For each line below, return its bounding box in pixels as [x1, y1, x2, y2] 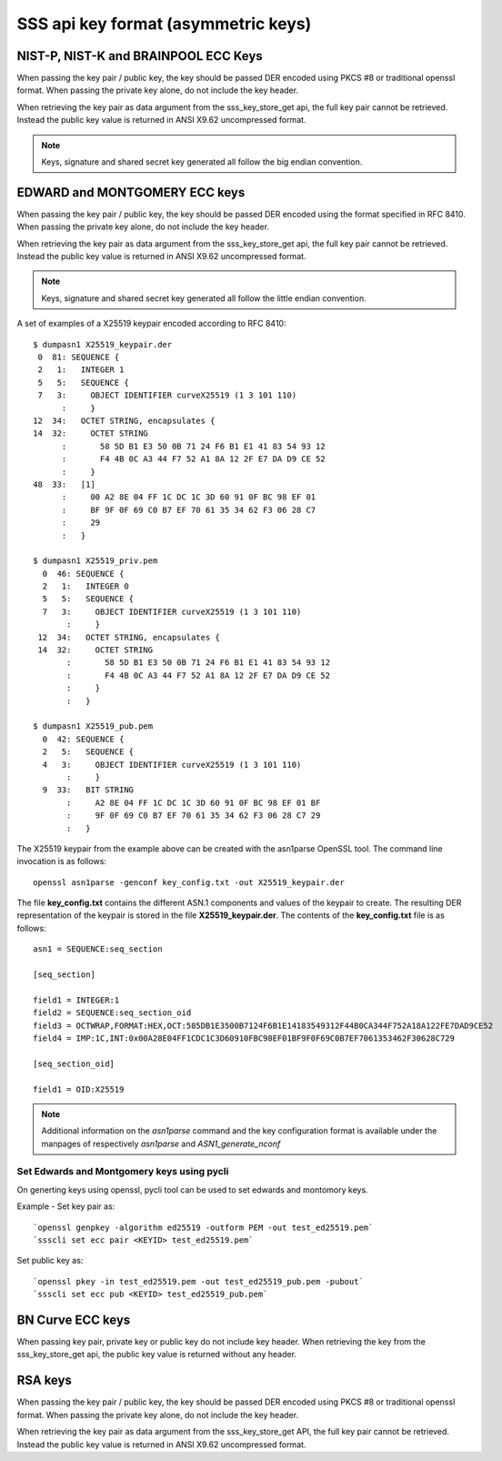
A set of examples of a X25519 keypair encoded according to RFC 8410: [16, 318, 286, 329]
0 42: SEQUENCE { [42, 733, 125, 744]
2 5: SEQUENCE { [42, 747, 135, 757]
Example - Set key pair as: [16, 1201, 115, 1212]
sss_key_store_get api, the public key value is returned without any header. [16, 1349, 297, 1360]
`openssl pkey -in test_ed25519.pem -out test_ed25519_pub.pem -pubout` [33, 1276, 364, 1286]
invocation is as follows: [16, 856, 106, 867]
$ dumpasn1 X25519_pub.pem [33, 721, 154, 731]
